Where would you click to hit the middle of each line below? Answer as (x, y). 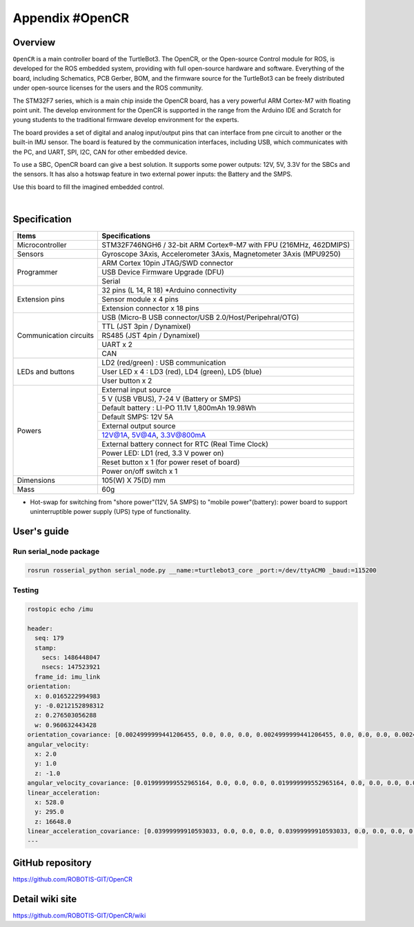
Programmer (37, 272)
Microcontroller (42, 245)
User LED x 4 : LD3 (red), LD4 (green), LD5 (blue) (182, 372)
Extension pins (41, 299)
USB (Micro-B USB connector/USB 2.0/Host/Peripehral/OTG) (200, 317)
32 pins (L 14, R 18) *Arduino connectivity (169, 290)
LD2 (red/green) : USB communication (164, 363)
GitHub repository (52, 863)
